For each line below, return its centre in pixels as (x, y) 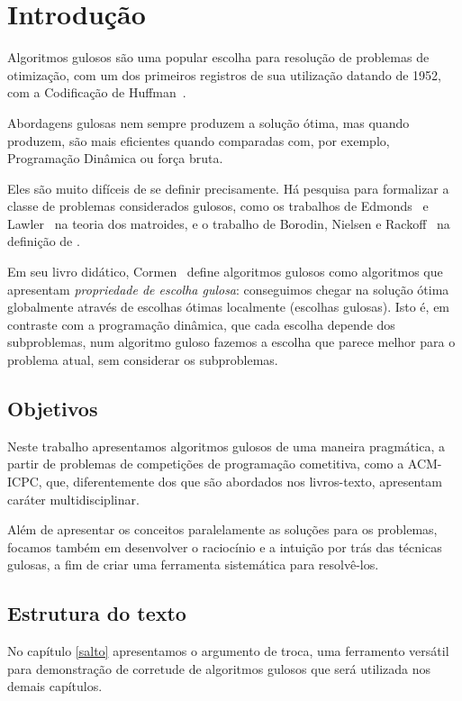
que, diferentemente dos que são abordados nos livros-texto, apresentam (245, 482)
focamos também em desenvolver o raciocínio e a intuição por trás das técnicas (225, 546)
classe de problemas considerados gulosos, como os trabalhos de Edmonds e (218, 206)
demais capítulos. (55, 686)
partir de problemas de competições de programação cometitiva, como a (206, 464)
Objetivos (53, 409)
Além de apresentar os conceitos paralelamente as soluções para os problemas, (222, 529)
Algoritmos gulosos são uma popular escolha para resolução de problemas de (218, 57)
